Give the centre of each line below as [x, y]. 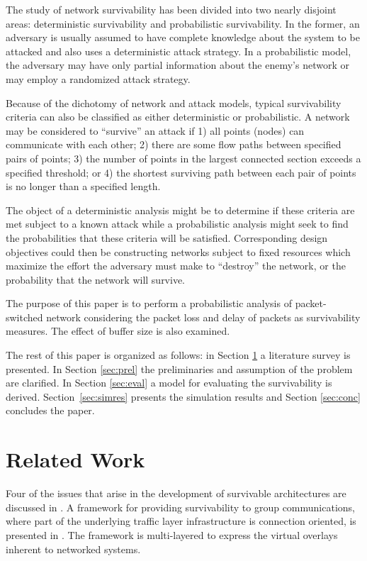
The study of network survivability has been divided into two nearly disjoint [171, 9]
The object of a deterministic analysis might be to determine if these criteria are [180, 210]
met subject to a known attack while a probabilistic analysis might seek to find [177, 224]
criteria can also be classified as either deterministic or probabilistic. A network [178, 117]
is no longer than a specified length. [83, 186]
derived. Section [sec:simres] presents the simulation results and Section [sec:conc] [183, 396]
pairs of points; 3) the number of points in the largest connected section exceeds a [183, 158]
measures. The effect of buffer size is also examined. [118, 331]
